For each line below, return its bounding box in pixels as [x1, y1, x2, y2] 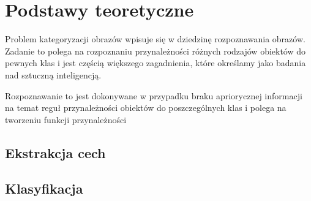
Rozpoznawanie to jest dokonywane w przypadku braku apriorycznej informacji [5, 89, 302, 102]
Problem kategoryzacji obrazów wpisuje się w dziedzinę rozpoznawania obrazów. [5, 32, 305, 45]
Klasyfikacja [5, 179, 83, 198]
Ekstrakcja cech [5, 143, 106, 162]
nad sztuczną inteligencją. [5, 68, 102, 81]
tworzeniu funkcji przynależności [5, 113, 127, 126]
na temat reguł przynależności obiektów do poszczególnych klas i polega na [5, 101, 287, 114]
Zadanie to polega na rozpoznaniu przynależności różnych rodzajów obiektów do [5, 44, 306, 57]
